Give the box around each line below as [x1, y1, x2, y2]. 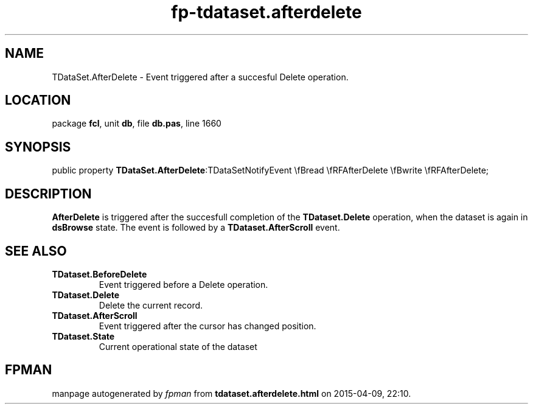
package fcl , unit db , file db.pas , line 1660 [52, 118, 221, 129]
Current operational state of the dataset [99, 341, 257, 352]
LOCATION [5, 93, 71, 108]
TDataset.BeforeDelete [52, 268, 147, 279]
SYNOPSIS [5, 139, 71, 155]
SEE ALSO [5, 243, 67, 259]
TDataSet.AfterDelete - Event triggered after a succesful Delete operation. [52, 71, 349, 82]
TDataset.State [52, 330, 115, 341]
